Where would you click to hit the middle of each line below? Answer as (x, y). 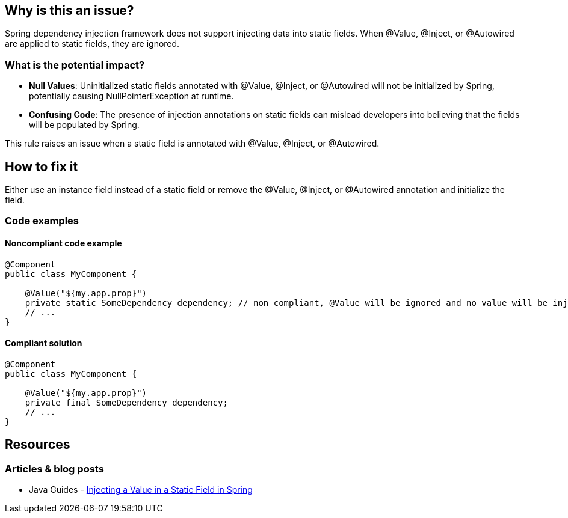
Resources (38, 445)
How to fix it (42, 166)
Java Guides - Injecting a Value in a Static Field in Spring (141, 490)
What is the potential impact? (75, 65)
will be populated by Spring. (84, 125)
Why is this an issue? (69, 11)
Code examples (42, 221)
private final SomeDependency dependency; (126, 402)
